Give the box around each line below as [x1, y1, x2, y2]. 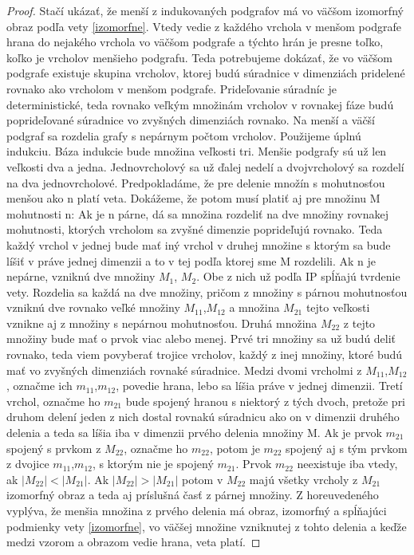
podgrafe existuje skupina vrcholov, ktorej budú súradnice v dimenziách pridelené [6, 65, 405, 81]
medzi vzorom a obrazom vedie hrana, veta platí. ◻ [6, 533, 261, 550]
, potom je [209, 439, 260, 456]
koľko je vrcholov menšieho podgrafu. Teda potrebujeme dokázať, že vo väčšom [6, 49, 393, 65]
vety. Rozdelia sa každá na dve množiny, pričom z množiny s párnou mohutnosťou [6, 283, 408, 300]
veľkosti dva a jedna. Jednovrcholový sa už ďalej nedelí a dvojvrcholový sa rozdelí [6, 158, 404, 175]
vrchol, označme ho [6, 392, 101, 409]
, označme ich [6, 377, 73, 394]
